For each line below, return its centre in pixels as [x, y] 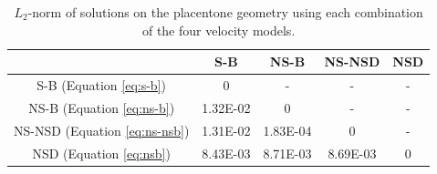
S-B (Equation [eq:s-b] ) [101, 85]
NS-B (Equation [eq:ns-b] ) [102, 107]
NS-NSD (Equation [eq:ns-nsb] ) [102, 130]
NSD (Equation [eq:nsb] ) [101, 153]
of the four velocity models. [218, 30]
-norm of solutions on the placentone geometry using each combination [225, 12]
